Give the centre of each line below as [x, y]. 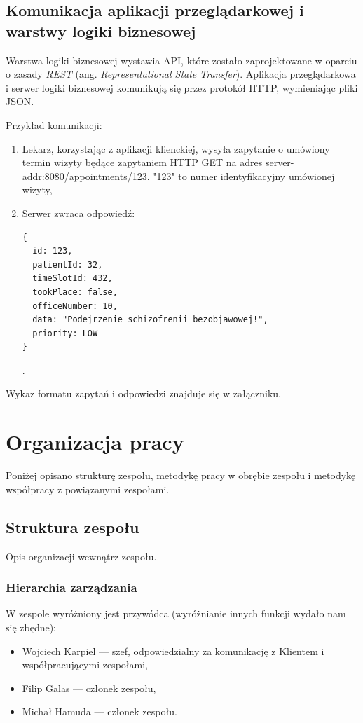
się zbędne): [31, 627]
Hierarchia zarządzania [71, 587]
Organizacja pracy [95, 442]
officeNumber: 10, [75, 306]
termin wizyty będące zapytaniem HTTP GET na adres [142, 162]
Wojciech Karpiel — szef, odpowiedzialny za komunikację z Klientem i [173, 650]
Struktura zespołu [73, 526]
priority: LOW [65, 333]
